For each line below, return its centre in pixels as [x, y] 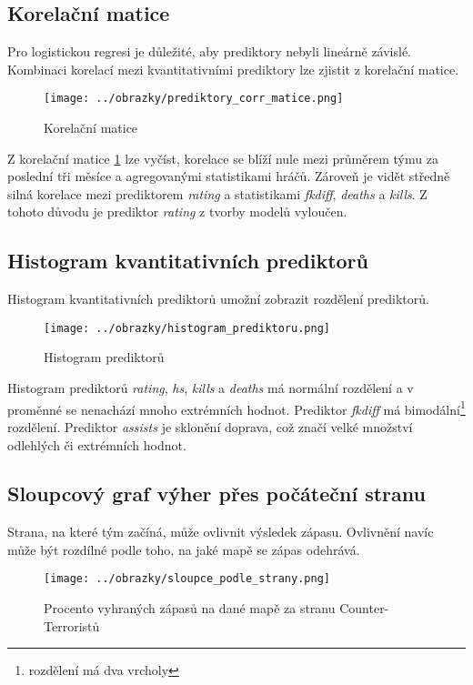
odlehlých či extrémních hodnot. [97, 444]
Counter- [364, 608]
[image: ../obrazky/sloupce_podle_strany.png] [187, 579]
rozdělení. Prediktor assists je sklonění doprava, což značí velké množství [210, 426]
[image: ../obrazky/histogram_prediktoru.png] [187, 328]
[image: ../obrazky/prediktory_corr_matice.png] [194, 99]
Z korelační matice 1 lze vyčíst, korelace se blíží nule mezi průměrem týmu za [223, 158]
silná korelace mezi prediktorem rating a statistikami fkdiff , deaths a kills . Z [217, 193]
